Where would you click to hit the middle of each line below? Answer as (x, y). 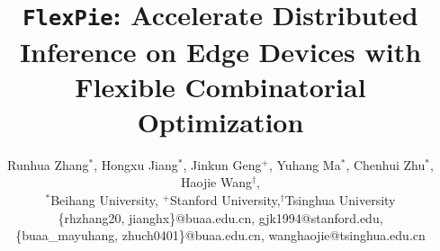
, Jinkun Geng (222, 164)
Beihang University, (104, 200)
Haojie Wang (216, 182)
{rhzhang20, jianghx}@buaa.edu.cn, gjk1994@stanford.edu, (220, 217)
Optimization (220, 121)
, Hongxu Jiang (136, 164)
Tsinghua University (340, 200)
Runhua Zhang (48, 164)
